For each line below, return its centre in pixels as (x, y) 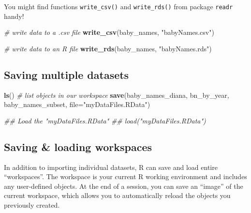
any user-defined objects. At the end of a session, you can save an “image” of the (124, 186)
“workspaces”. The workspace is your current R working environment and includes (125, 176)
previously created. (32, 205)
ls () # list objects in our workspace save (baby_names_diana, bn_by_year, (117, 95)
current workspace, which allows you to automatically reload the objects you (117, 195)
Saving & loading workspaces (78, 146)
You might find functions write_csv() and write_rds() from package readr (118, 6)
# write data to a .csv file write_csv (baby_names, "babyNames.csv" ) (109, 32)
